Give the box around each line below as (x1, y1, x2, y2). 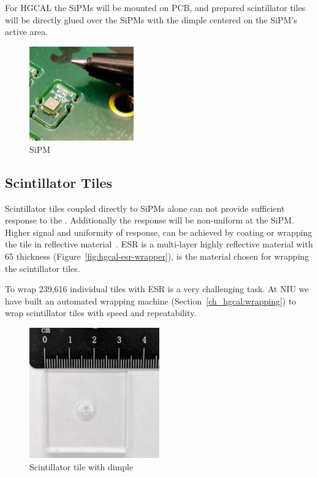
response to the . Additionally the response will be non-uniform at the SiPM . (5, 214, 295, 227)
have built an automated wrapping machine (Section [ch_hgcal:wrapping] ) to (5, 294, 297, 307)
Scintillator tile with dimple (29, 460, 134, 473)
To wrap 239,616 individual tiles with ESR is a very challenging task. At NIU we (5, 282, 309, 295)
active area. (5, 25, 48, 38)
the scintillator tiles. (5, 262, 80, 274)
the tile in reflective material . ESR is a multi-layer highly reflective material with (5, 238, 313, 250)
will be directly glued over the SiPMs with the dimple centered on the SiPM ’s (5, 13, 297, 26)
